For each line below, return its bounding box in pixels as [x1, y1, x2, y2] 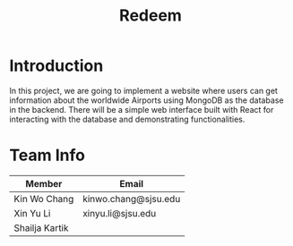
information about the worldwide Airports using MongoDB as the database [9, 95, 284, 106]
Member [25, 177, 63, 190]
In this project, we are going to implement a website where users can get [9, 85, 278, 96]
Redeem [119, 5, 182, 26]
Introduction [9, 55, 104, 76]
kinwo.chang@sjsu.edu [82, 192, 181, 205]
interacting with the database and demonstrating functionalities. [9, 114, 246, 124]
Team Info [9, 145, 85, 165]
